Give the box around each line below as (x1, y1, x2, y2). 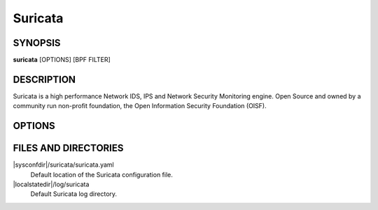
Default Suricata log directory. (30, 190, 118, 198)
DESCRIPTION (13, 73, 76, 85)
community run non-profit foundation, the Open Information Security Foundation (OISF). (13, 102, 267, 110)
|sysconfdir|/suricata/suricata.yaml (13, 160, 115, 169)
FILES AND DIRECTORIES (13, 142, 124, 154)
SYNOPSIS (13, 37, 61, 49)
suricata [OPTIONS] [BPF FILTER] (13, 56, 111, 64)
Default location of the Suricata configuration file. (30, 170, 173, 179)
